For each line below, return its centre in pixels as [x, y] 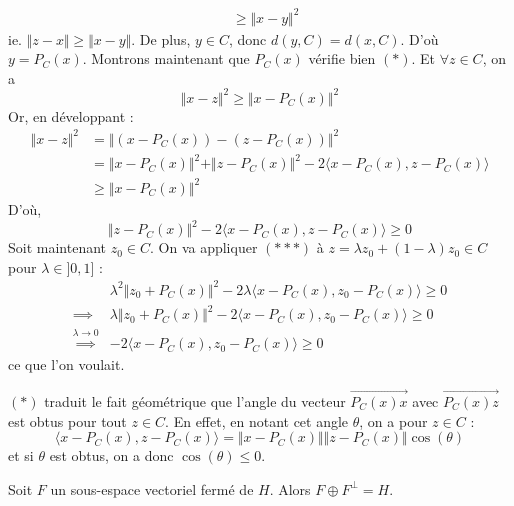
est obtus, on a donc [111, 455]
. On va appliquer [204, 247]
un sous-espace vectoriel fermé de [152, 488]
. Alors [290, 488]
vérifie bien [342, 58]
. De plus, [161, 38]
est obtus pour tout [67, 420]
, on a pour [393, 420]
